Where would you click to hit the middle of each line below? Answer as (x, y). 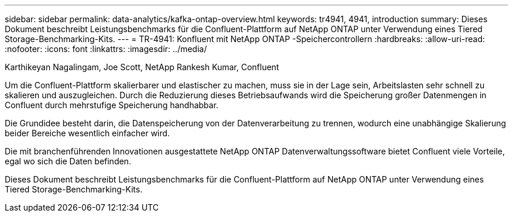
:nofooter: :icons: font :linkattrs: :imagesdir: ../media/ (106, 49)
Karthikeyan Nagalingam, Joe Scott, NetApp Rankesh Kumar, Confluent (142, 67)
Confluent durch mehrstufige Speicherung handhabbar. (112, 105)
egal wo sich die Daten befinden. (68, 161)
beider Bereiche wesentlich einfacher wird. (87, 133)
